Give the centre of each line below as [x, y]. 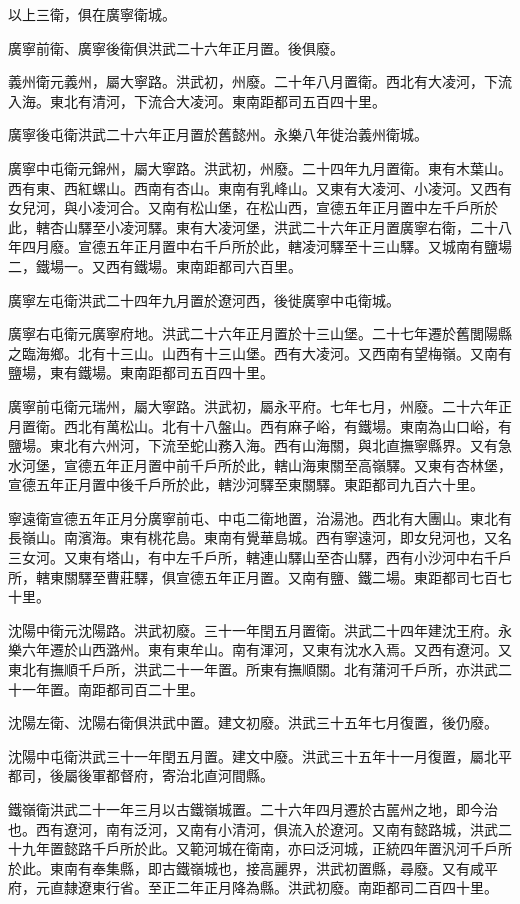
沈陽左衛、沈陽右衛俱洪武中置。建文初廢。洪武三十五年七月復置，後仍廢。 [253, 722]
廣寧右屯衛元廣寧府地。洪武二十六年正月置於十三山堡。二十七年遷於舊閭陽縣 [260, 333]
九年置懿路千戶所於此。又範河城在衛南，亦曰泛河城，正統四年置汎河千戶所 [266, 848]
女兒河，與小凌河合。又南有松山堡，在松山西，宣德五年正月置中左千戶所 [246, 207]
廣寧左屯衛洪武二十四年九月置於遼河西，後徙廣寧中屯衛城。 [204, 299]
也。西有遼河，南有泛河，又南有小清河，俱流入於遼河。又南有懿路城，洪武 [253, 828]
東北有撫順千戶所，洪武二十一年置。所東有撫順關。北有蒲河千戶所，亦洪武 [253, 669]
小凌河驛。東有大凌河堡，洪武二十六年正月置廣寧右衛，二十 [301, 226]
